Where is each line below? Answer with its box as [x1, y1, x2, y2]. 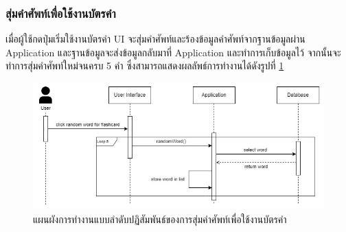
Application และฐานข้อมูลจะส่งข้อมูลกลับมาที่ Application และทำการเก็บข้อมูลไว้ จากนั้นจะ [5, 45, 341, 59]
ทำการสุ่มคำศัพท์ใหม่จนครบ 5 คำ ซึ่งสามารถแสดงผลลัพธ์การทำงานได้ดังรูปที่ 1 [5, 58, 284, 73]
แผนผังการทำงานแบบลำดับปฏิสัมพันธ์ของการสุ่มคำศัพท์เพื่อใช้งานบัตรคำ [33, 211, 287, 226]
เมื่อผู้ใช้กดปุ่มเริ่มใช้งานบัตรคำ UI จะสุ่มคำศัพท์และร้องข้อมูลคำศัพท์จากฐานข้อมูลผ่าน [5, 32, 305, 46]
